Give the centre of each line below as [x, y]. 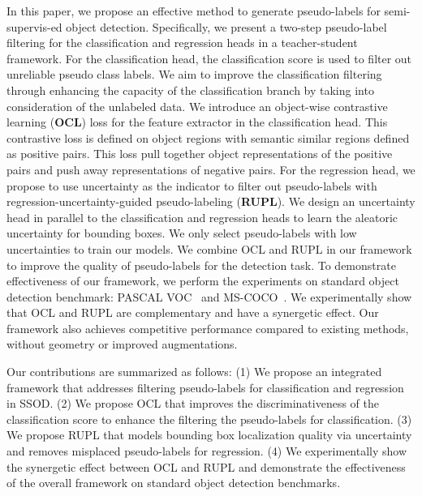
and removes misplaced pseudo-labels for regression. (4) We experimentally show [207, 451]
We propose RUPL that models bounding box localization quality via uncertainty [209, 435]
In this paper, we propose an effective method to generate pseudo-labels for [194, 11]
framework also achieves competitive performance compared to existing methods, [208, 328]
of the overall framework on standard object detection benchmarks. [174, 483]
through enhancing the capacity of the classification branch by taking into [190, 90]
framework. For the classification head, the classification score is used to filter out [209, 58]
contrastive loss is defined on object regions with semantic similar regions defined [208, 137]
